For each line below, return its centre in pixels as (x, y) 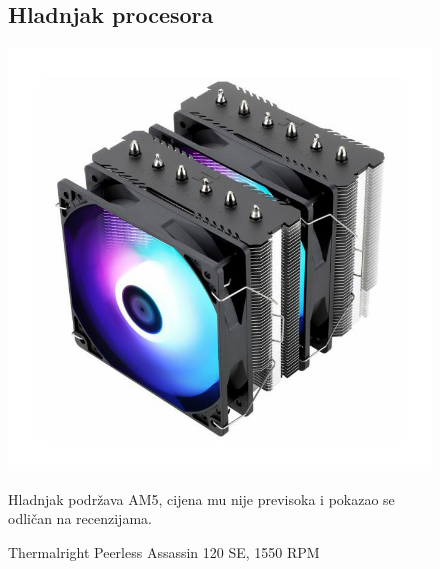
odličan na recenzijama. (80, 518)
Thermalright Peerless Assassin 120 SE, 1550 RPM (164, 551)
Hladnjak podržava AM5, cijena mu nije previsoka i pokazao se (201, 498)
